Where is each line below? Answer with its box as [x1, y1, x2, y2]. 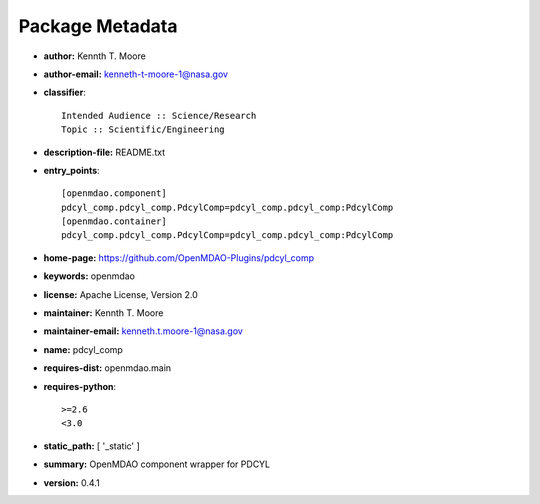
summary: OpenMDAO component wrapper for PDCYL [43, 458, 271, 470]
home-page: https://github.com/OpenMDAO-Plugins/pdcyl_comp [43, 251, 315, 264]
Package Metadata [18, 15, 178, 37]
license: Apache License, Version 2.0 [43, 288, 199, 300]
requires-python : [43, 380, 117, 392]
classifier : [43, 86, 87, 99]
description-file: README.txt [43, 146, 165, 158]
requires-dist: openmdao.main [43, 362, 172, 374]
